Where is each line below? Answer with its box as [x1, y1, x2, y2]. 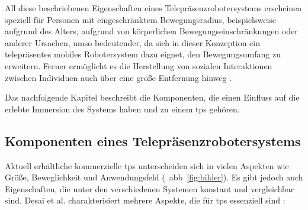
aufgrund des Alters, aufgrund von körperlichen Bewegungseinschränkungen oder [5, 25, 298, 37]
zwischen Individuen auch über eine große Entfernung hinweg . [5, 71, 232, 83]
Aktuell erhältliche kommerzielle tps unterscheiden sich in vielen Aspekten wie [5, 159, 289, 172]
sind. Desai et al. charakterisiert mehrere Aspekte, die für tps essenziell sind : [5, 194, 285, 206]
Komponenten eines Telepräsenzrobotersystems [5, 131, 301, 150]
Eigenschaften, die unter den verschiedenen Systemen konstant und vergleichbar [5, 182, 294, 195]
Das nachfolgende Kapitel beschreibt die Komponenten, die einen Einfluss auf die [5, 91, 300, 104]
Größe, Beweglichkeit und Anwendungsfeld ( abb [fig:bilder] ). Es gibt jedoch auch [5, 171, 303, 183]
